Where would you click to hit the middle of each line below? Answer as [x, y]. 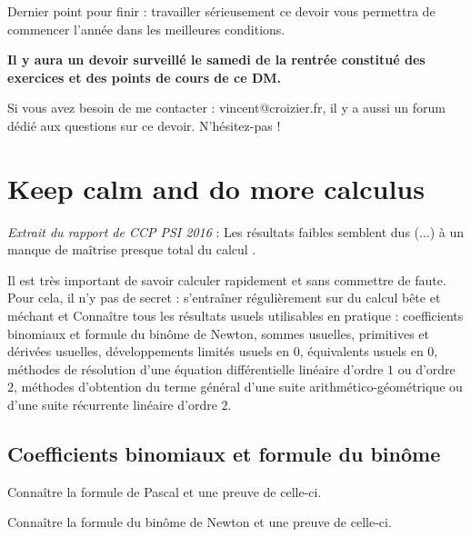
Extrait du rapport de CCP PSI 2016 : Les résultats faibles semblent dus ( [214, 231]
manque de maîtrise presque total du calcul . [132, 249]
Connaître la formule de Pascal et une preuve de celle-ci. [165, 491]
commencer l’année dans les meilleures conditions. [146, 29]
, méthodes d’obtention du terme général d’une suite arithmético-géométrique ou [238, 387]
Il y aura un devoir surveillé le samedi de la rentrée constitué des [216, 60]
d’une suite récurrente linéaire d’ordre [112, 405]
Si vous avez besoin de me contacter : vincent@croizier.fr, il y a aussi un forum [226, 108]
